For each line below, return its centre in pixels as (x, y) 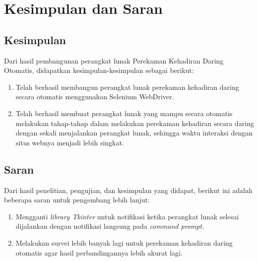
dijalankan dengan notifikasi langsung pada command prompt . (110, 226)
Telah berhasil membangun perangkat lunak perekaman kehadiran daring (127, 87)
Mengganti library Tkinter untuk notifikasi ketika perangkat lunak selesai (127, 216)
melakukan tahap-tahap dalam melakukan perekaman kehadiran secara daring (135, 123)
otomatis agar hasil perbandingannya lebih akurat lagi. (99, 252)
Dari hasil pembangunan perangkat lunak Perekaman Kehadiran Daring (114, 60)
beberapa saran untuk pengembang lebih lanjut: (77, 200)
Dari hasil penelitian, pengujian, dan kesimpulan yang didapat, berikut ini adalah (128, 190)
